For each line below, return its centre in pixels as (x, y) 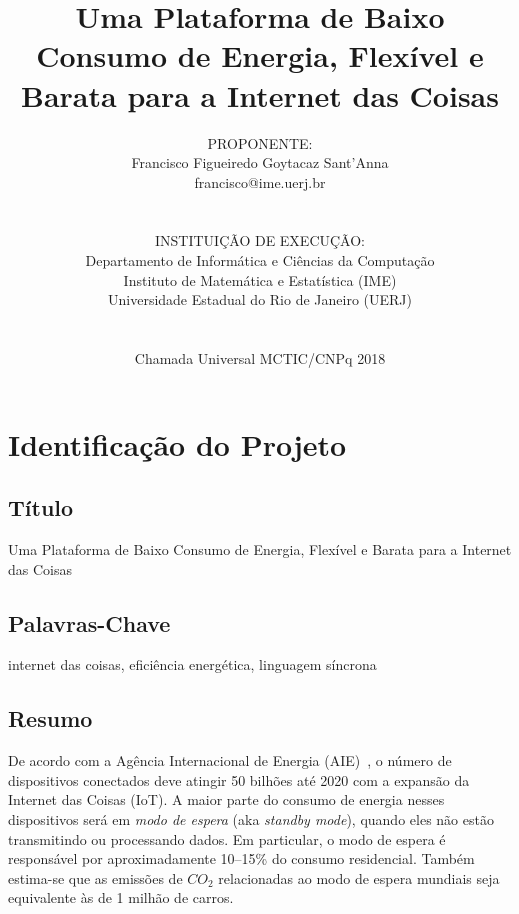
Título (41, 507)
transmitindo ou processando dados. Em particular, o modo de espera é (227, 838)
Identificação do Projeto (177, 443)
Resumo (50, 718)
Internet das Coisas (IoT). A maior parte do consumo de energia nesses (226, 799)
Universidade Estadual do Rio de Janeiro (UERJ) (260, 299)
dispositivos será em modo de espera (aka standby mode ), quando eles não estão (251, 818)
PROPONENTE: (260, 142)
